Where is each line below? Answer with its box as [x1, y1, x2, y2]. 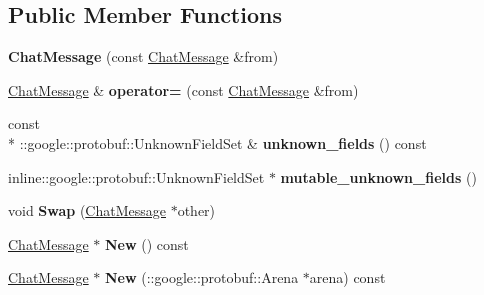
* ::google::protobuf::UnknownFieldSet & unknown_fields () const [8, 132, 427, 153]
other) [177, 200, 216, 221]
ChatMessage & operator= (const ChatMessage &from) [8, 79, 359, 100]
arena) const [309, 267, 386, 288]
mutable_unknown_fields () [280, 166, 477, 187]
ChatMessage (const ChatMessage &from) [8, 46, 279, 67]
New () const [104, 233, 189, 254]
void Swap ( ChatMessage [8, 200, 166, 221]
